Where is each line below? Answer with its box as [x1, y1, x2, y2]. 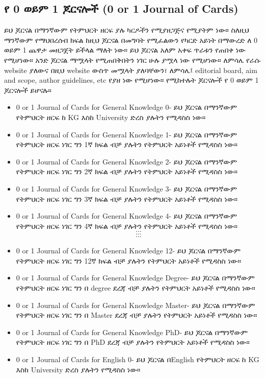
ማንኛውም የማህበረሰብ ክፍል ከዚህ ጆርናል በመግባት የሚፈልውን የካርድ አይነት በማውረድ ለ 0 [4, 34, 258, 45]
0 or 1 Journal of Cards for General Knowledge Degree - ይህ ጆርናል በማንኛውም [16, 272, 255, 283]
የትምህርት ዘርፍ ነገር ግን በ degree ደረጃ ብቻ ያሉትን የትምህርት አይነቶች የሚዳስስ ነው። [16, 282, 255, 293]
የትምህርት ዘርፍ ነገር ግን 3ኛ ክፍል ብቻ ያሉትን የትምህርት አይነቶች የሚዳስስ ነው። [16, 193, 237, 204]
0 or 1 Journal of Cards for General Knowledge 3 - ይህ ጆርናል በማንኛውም [16, 183, 237, 194]
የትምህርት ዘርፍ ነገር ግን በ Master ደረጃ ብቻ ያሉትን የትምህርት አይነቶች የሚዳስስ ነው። [16, 310, 257, 320]
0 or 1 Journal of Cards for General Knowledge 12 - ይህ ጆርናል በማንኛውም [16, 245, 241, 256]
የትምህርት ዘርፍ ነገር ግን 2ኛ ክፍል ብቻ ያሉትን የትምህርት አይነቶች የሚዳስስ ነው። [16, 166, 237, 177]
